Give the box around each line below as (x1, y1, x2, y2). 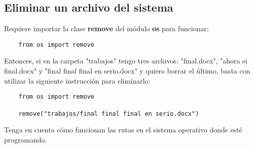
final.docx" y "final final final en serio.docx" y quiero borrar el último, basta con (4, 65, 250, 76)
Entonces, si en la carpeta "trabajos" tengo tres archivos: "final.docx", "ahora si (4, 55, 247, 66)
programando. (4, 134, 47, 144)
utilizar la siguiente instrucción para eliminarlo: (4, 75, 151, 86)
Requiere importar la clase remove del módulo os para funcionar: (4, 23, 209, 34)
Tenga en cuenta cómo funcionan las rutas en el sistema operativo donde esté (4, 124, 242, 135)
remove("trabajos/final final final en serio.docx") (18, 110, 199, 117)
